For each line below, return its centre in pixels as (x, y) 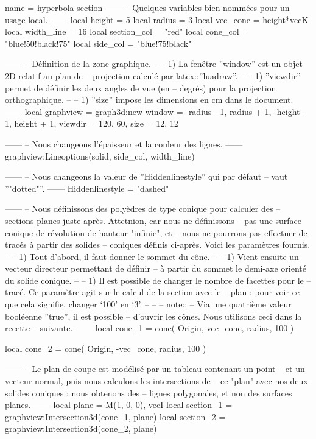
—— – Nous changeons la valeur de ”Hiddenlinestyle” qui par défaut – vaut (146, 176)
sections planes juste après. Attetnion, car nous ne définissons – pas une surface (153, 220)
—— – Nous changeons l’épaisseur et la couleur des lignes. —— (124, 143)
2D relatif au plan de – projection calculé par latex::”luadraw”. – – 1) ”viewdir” (153, 75)
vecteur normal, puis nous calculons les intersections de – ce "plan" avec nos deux (156, 381)
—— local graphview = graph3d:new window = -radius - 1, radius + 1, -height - (155, 111)
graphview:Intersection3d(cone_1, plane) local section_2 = (115, 416)
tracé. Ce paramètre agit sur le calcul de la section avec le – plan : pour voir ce (153, 292)
